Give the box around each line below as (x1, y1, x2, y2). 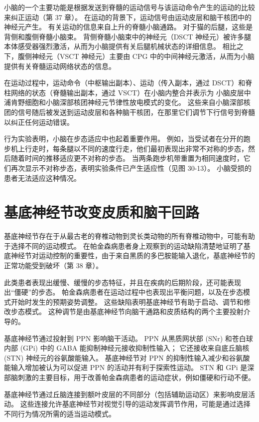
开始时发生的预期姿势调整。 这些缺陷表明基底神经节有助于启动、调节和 (10, 296, 244, 307)
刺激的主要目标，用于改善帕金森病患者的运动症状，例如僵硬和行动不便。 (17, 372, 255, 382)
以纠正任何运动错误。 (4, 116, 74, 127)
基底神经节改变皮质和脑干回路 (4, 202, 200, 222)
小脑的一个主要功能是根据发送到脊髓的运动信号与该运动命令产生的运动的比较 (4, 2, 255, 12)
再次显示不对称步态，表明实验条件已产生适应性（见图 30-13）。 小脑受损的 (10, 162, 252, 173)
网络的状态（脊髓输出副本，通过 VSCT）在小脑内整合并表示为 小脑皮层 (10, 87, 244, 97)
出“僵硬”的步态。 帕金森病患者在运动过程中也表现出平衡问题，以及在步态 (4, 287, 243, 297)
